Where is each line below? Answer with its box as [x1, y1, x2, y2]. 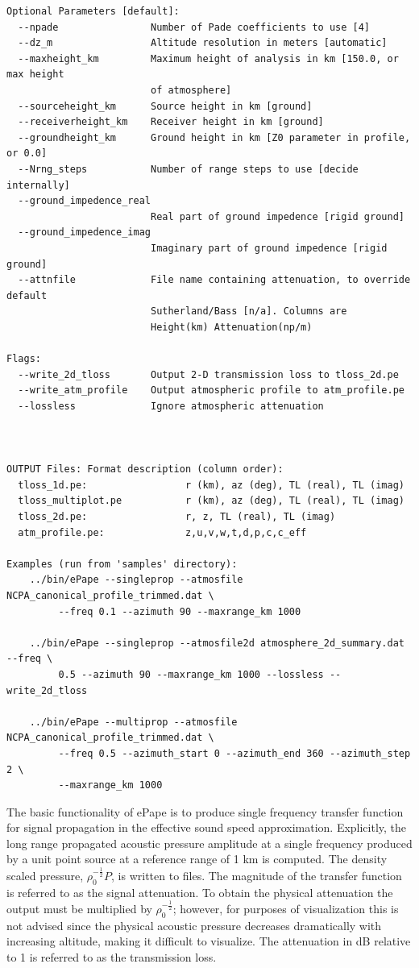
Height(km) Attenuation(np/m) [150, 321, 313, 333]
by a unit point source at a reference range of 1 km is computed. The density [6, 850, 388, 867]
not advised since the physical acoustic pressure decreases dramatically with [6, 916, 382, 933]
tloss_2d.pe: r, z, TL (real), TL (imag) [18, 511, 336, 522]
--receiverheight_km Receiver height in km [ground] [18, 116, 324, 128]
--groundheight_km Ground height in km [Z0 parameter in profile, [18, 131, 411, 143]
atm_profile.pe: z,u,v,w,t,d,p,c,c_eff [18, 526, 307, 538]
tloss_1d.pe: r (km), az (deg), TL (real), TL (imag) [18, 479, 404, 491]
